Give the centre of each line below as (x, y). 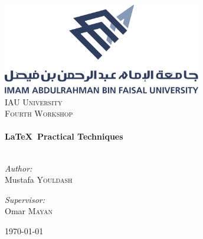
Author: (19, 168)
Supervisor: (25, 199)
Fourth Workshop (39, 113)
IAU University (34, 101)
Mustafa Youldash (39, 180)
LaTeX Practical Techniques (64, 136)
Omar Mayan (29, 211)
